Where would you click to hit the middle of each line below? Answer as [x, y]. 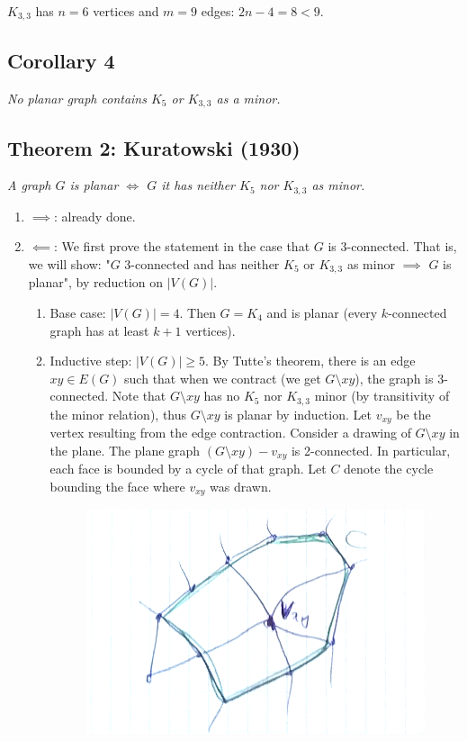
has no [222, 396]
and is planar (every [322, 312]
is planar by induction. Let [298, 414]
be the [413, 414]
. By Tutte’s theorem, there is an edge [310, 361]
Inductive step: [91, 361]
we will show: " [69, 263]
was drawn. [241, 486]
